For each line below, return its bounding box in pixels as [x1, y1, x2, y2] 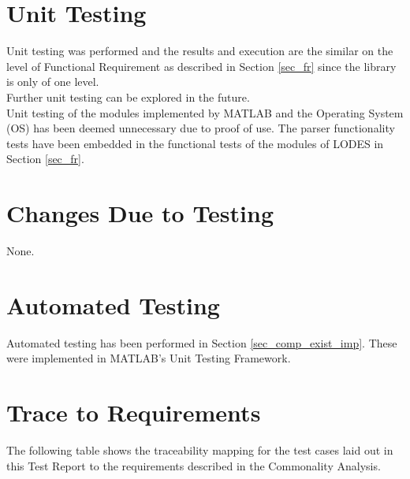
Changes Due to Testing [6, 197, 274, 229]
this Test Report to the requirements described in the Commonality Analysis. [6, 457, 381, 473]
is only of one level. [6, 73, 99, 90]
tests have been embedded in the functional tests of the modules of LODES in [6, 135, 384, 151]
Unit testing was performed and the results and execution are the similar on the [6, 43, 393, 59]
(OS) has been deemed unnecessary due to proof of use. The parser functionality [6, 120, 395, 136]
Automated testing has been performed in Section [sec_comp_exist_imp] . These [6, 334, 397, 351]
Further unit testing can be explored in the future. [6, 88, 250, 105]
